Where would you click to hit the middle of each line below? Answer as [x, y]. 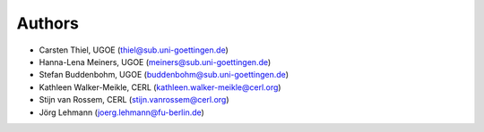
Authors [48, 23]
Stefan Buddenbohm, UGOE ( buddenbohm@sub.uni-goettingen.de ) [164, 75]
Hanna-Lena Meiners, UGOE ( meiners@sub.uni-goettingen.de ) [155, 62]
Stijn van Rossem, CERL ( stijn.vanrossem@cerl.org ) [134, 100]
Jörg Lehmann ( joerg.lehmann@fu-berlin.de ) [122, 112]
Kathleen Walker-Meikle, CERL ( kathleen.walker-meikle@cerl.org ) [160, 87]
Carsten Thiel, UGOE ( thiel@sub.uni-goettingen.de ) [134, 50]
